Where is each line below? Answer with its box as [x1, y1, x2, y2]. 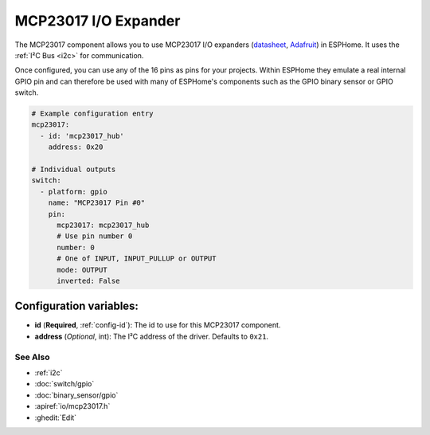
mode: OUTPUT [57, 265, 107, 274]
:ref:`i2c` [34, 367, 63, 378]
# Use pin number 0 [57, 232, 133, 241]
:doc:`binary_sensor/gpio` [34, 390, 119, 400]
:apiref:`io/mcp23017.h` [34, 402, 111, 411]
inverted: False [57, 276, 120, 285]
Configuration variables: [14, 300, 139, 313]
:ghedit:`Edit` [34, 413, 77, 422]
